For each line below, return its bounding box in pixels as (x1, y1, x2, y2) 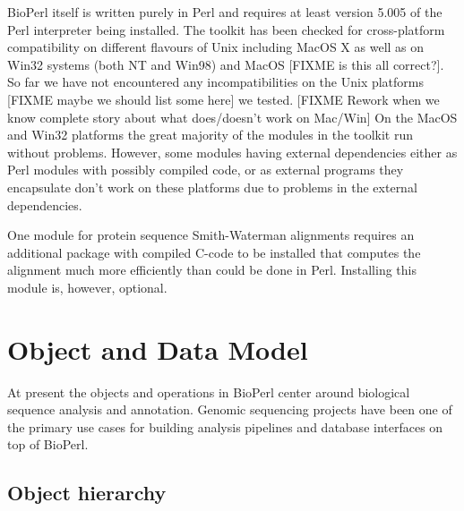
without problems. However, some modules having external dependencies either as (7, 142, 458, 161)
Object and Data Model (7, 330, 308, 367)
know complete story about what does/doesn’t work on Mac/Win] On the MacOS (7, 107, 458, 126)
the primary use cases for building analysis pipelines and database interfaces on (7, 417, 443, 436)
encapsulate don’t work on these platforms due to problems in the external (7, 177, 417, 196)
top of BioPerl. (7, 435, 89, 454)
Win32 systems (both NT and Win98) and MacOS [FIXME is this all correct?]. (7, 55, 444, 73)
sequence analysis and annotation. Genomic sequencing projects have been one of (7, 400, 452, 419)
